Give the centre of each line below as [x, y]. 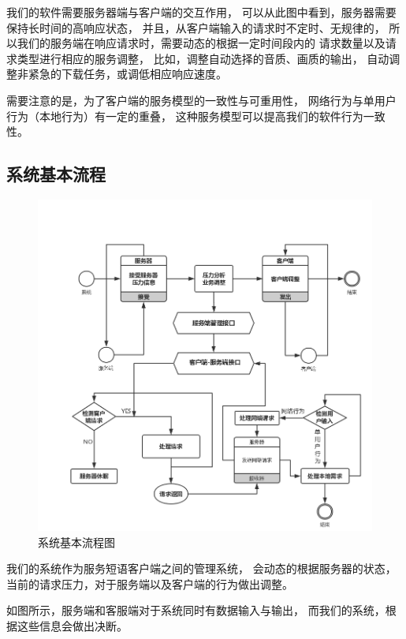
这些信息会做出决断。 [72, 626]
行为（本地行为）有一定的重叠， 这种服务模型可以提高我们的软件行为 [185, 116]
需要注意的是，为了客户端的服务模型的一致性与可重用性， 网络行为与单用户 [201, 100]
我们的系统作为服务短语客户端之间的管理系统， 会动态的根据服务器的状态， [201, 568]
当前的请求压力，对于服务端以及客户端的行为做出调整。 [150, 583]
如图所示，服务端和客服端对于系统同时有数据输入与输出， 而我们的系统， [196, 610]
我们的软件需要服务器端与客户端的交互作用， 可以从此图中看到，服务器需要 [201, 12]
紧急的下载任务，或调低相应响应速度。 [127, 74]
